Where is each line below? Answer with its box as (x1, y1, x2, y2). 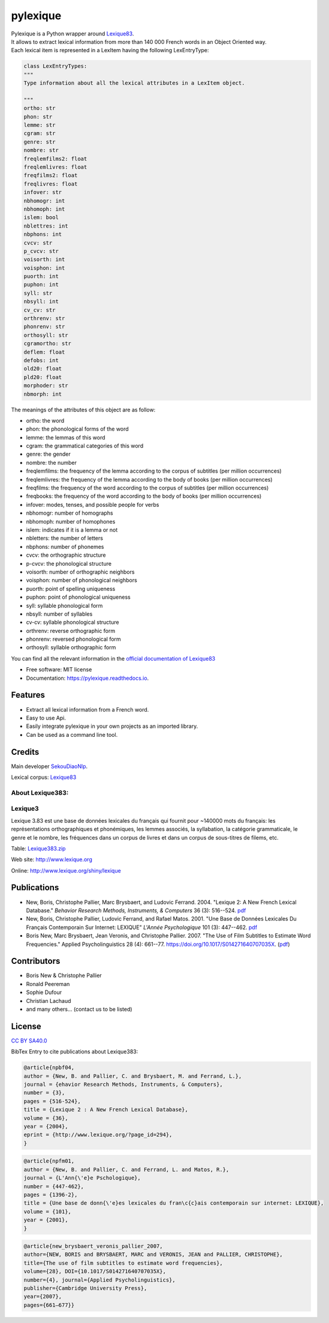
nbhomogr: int (23, 197, 65, 204)
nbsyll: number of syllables (26, 610, 93, 617)
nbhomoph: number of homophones (26, 518, 116, 525)
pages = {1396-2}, (23, 1191, 78, 1198)
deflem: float (23, 348, 65, 356)
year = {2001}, (23, 1217, 68, 1223)
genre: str (23, 138, 56, 145)
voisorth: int (23, 256, 65, 263)
